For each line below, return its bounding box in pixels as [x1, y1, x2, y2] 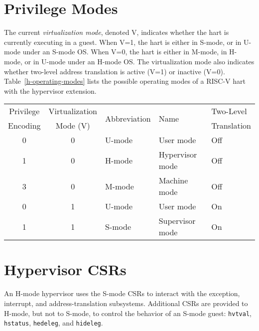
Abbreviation [105, 112, 151, 124]
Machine [158, 174, 188, 186]
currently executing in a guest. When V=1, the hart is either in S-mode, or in [4, 36, 242, 47]
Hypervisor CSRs [4, 259, 127, 280]
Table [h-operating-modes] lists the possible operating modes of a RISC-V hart [4, 76, 246, 86]
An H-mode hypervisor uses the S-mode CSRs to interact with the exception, [4, 288, 240, 299]
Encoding [8, 120, 41, 132]
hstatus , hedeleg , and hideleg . [4, 318, 103, 328]
